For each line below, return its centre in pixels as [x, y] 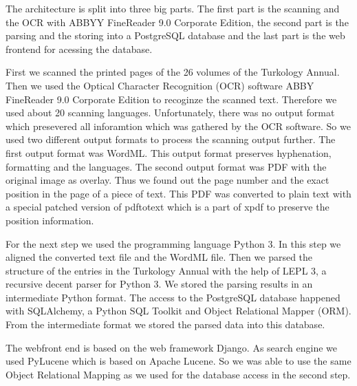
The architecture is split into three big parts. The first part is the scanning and [173, 8]
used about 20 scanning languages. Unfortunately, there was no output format [170, 112]
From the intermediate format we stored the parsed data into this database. [165, 324]
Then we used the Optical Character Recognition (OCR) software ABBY [160, 85]
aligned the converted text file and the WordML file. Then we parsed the [159, 257]
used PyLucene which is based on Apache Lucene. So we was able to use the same [178, 361]
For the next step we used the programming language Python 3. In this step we [173, 243]
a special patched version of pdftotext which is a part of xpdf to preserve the [167, 207]
